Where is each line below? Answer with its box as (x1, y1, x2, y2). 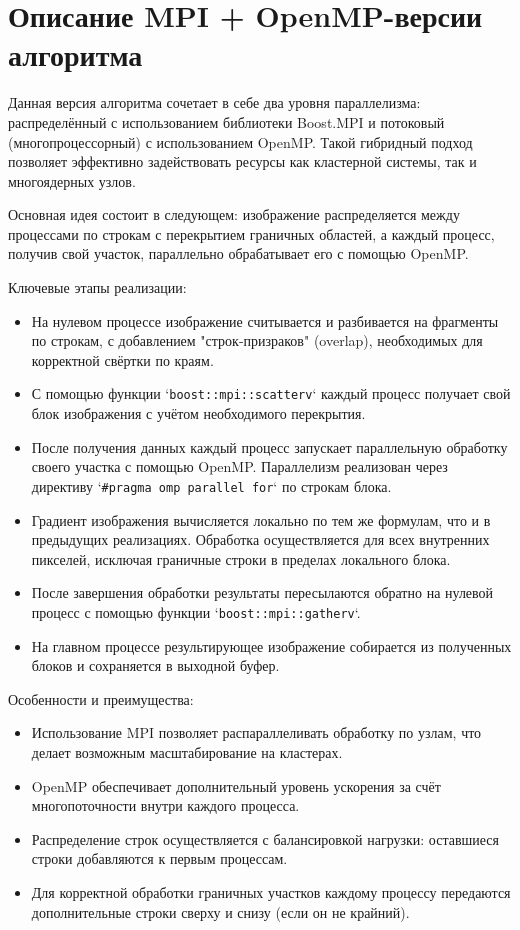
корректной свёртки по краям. (31, 349, 214, 370)
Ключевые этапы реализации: (8, 277, 187, 298)
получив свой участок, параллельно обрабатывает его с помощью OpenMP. (8, 243, 469, 264)
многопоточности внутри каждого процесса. (31, 795, 300, 816)
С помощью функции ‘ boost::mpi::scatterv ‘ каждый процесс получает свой (31, 383, 511, 404)
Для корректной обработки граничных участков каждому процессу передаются (31, 881, 511, 902)
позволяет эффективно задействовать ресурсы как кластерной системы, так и (8, 151, 477, 172)
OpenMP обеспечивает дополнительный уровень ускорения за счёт (31, 775, 441, 796)
